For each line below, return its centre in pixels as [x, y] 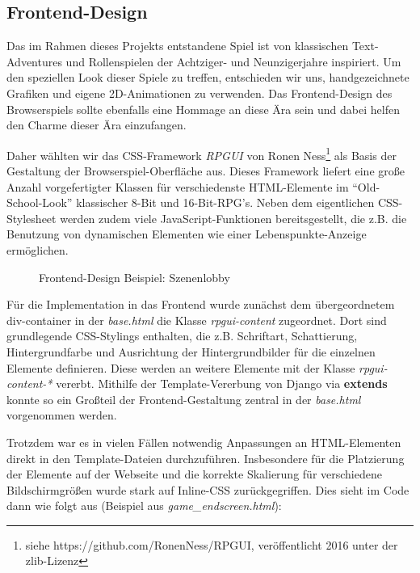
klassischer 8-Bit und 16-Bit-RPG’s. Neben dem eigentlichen [225, 202]
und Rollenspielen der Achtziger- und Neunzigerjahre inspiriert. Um [233, 61]
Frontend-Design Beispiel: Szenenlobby [134, 277]
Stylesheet [31, 218]
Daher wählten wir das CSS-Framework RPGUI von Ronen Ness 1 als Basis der [202, 154]
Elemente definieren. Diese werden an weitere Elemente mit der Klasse [181, 367]
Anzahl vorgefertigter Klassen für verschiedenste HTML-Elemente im [178, 186]
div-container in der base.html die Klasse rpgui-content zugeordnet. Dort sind [197, 320]
